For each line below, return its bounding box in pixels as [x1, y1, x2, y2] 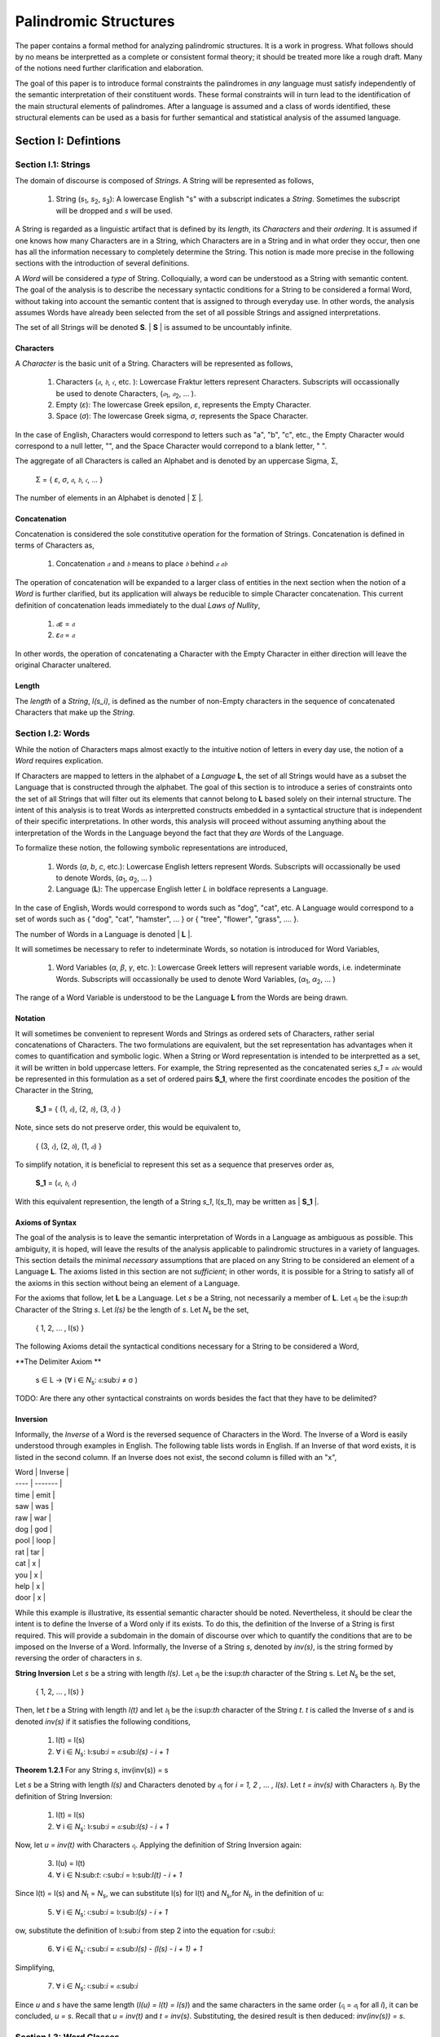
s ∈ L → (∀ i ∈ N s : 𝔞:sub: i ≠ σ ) [35, 1375, 139, 1387]
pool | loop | [15, 1536, 56, 1546]
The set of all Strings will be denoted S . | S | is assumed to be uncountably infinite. [15, 323, 293, 332]
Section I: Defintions [15, 134, 121, 147]
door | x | [15, 1593, 46, 1603]
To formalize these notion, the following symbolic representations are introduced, [15, 843, 288, 853]
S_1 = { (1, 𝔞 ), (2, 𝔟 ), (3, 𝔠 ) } [35, 1104, 121, 1114]
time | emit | [15, 1489, 55, 1499]
